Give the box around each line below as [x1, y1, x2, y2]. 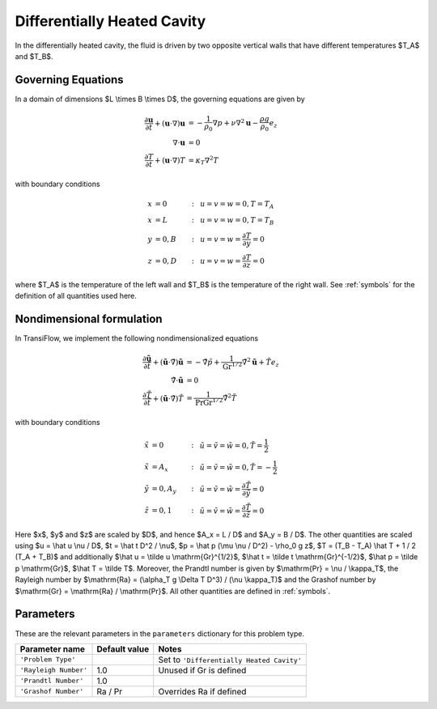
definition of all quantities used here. [15, 291, 138, 301]
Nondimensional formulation [15, 312, 163, 326]
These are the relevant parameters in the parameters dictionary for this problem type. [15, 628, 305, 639]
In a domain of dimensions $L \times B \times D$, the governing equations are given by [15, 94, 305, 104]
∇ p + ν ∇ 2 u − [212, 117, 259, 128]
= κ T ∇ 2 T [188, 154, 218, 167]
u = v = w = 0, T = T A [199, 199, 274, 210]
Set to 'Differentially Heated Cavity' [158, 654, 303, 665]
